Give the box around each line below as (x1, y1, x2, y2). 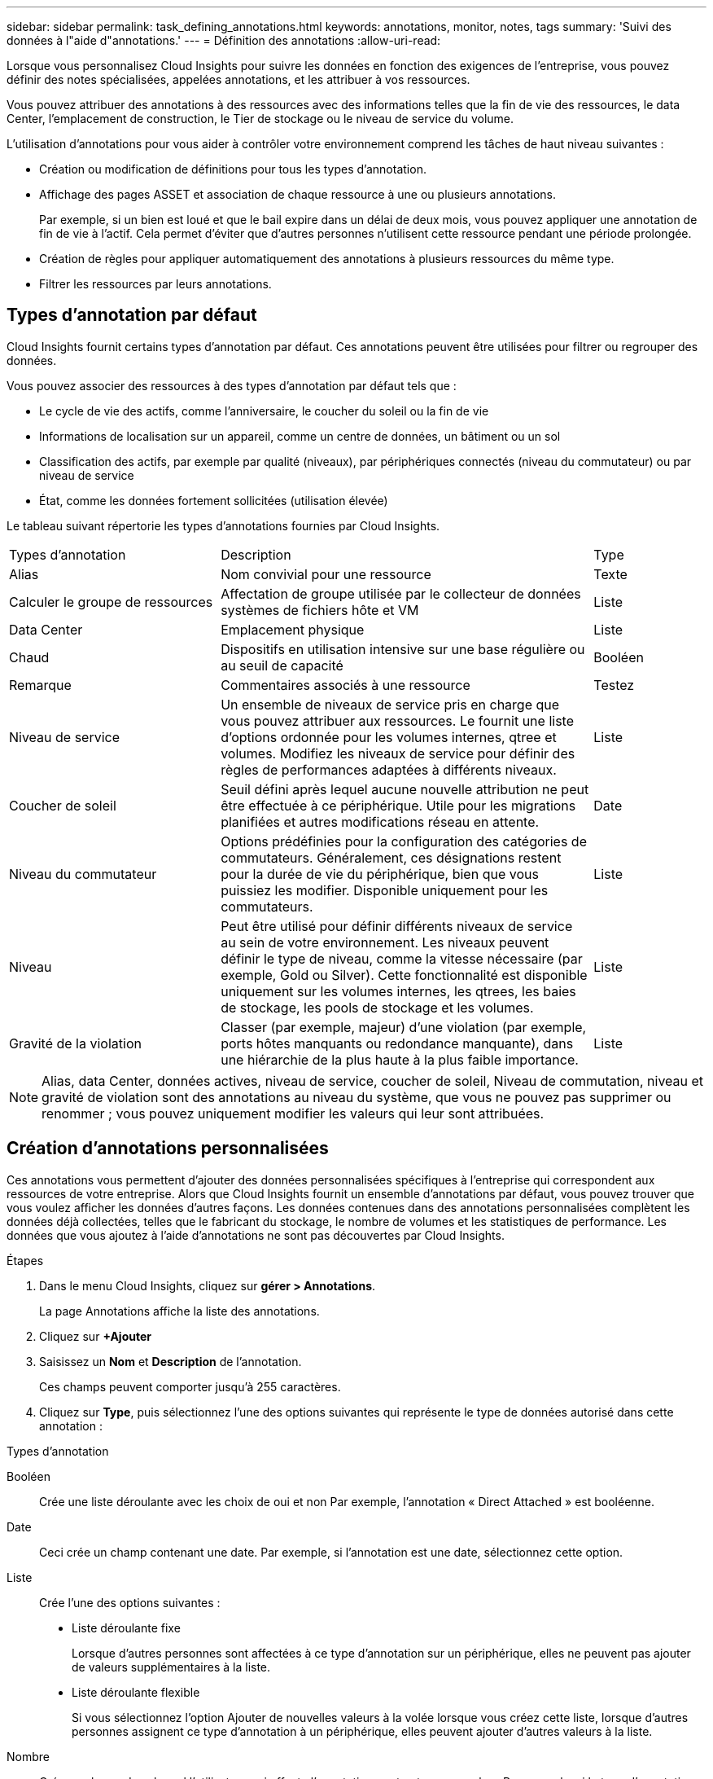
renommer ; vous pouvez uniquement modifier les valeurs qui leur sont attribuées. (42, 1105, 545, 1122)
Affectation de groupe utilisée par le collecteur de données (221, 585, 581, 602)
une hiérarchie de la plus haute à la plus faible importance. (221, 1051, 579, 1068)
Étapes (7, 1253, 44, 1267)
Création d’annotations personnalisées (7, 1138, 329, 1159)
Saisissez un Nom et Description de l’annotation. (39, 1354, 302, 1368)
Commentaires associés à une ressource (221, 676, 470, 693)
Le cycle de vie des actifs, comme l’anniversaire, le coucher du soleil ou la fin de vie (39, 403, 489, 418)
